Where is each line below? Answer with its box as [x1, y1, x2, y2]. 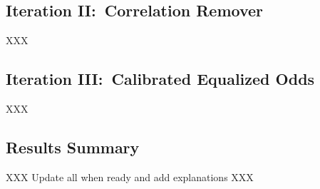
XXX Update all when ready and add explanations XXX [6, 169, 254, 184]
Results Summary [6, 136, 140, 158]
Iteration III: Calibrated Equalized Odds [6, 68, 315, 90]
